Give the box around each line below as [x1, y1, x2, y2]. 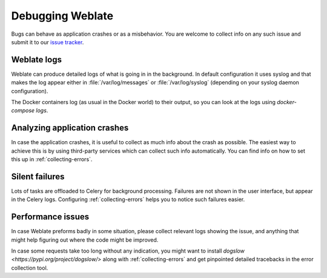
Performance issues [11, 212, 90, 222]
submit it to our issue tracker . [11, 38, 84, 45]
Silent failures [11, 171, 65, 182]
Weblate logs [11, 55, 62, 65]
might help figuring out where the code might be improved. [11, 236, 159, 243]
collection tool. [11, 264, 48, 271]
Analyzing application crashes [11, 123, 129, 133]
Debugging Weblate [11, 9, 114, 22]
